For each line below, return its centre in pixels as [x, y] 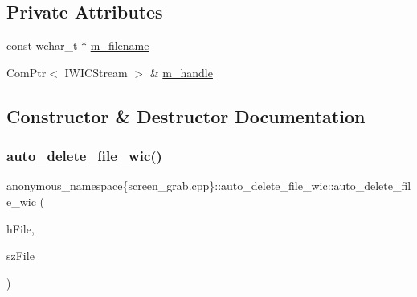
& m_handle [181, 72]
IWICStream [96, 72]
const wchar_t [42, 45]
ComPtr [27, 72]
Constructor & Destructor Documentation [186, 115]
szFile [20, 256]
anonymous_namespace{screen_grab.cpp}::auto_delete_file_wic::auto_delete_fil [209, 186]
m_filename [120, 45]
